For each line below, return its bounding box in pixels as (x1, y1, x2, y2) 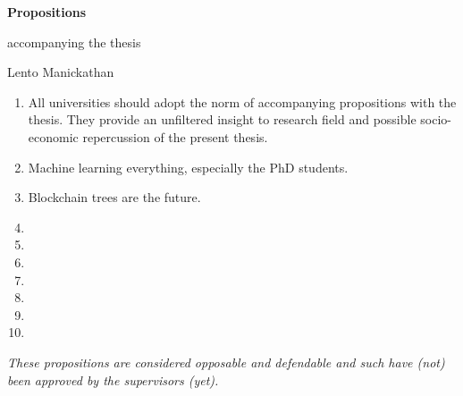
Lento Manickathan (7, 63, 114, 81)
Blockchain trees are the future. (28, 188, 201, 206)
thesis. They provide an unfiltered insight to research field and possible (28, 110, 417, 129)
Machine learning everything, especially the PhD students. (28, 157, 349, 176)
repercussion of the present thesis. (82, 127, 268, 146)
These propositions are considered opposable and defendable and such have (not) (7, 352, 445, 371)
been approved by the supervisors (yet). (7, 370, 219, 389)
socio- (420, 110, 451, 129)
